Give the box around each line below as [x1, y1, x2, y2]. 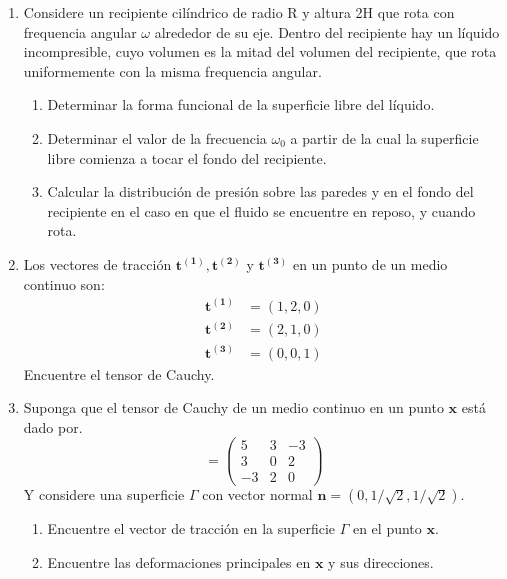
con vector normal [202, 484, 313, 505]
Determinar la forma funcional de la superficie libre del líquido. [47, 94, 435, 115]
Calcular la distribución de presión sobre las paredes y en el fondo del [47, 181, 474, 202]
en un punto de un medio [292, 253, 448, 274]
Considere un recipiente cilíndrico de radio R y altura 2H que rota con [23, 2, 455, 22]
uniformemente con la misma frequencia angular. [23, 60, 322, 81]
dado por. [23, 416, 83, 437]
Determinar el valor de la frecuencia [47, 127, 267, 148]
